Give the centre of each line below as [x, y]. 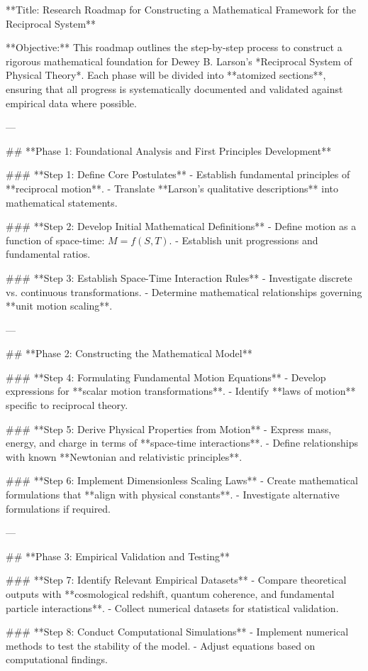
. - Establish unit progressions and [244, 240]
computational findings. [57, 659]
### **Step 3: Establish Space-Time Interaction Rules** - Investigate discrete [179, 277]
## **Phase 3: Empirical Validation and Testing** [118, 556]
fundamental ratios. [48, 254]
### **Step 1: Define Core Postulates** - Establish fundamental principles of [178, 174]
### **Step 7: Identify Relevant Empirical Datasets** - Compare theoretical [176, 580]
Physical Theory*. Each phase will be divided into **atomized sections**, [166, 75]
